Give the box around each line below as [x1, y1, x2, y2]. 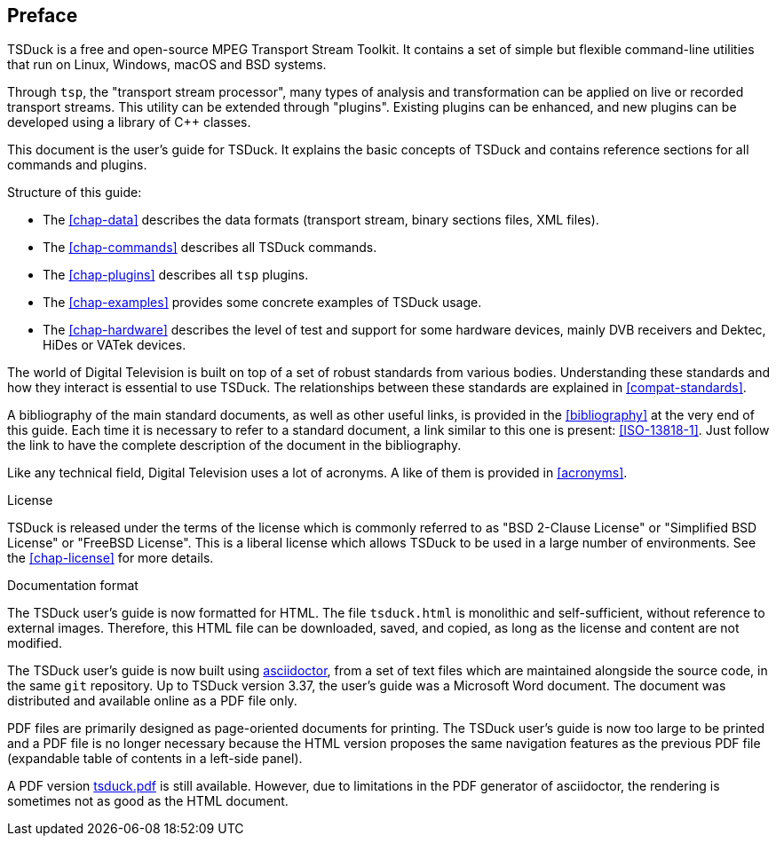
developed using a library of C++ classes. [7, 114, 251, 130]
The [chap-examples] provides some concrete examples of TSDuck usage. [43, 295, 482, 311]
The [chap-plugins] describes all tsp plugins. [43, 267, 309, 283]
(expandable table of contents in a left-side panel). [7, 751, 303, 767]
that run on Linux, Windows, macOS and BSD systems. [7, 57, 327, 73]
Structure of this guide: [7, 185, 142, 201]
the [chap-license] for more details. [7, 550, 214, 566]
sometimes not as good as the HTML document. [7, 793, 289, 809]
